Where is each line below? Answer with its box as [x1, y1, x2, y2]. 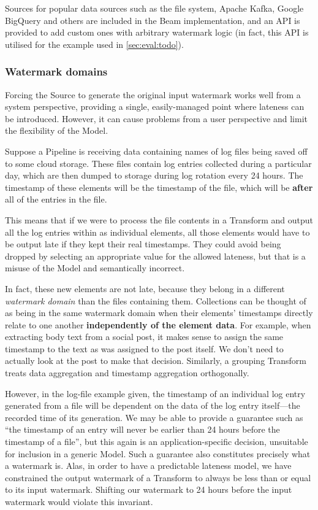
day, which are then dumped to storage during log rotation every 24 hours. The [5, 169, 303, 182]
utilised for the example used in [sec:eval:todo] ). [5, 37, 184, 50]
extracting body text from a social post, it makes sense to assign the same [5, 330, 284, 343]
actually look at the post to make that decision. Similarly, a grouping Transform [5, 354, 306, 367]
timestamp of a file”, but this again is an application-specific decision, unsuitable [5, 435, 308, 448]
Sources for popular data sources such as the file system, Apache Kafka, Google [5, 2, 304, 14]
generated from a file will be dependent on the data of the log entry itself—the [5, 399, 300, 412]
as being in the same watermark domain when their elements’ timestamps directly [5, 306, 313, 319]
